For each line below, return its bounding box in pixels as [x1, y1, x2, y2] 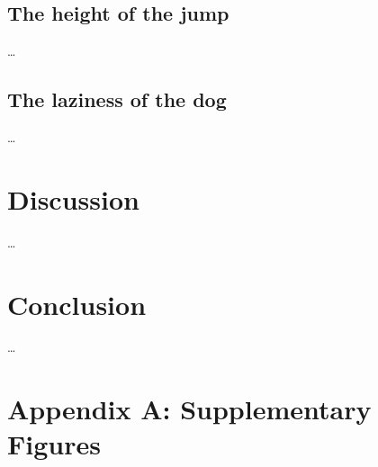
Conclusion [7, 285, 147, 322]
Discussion [7, 180, 139, 217]
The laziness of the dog [7, 85, 227, 113]
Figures [7, 426, 101, 463]
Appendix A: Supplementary [7, 391, 372, 427]
